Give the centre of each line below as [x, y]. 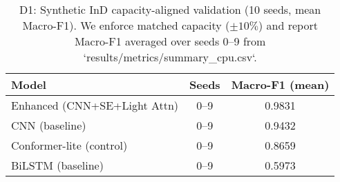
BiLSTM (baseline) [57, 165]
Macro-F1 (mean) [280, 84]
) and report [288, 25]
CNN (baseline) [49, 125]
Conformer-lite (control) [69, 145]
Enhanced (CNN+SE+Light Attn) [95, 105]
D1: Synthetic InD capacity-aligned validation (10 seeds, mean [170, 9]
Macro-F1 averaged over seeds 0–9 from [170, 41]
